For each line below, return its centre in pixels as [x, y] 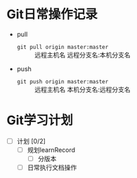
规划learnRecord [51, 150]
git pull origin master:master [63, 47]
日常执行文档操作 [52, 167]
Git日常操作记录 [52, 14]
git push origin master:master [63, 81]
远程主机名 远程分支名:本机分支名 [82, 55]
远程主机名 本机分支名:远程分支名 [82, 89]
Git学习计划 [40, 121]
